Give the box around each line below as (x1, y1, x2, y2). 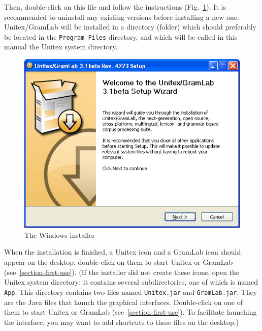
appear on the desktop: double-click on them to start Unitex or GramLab (4, 257, 233, 267)
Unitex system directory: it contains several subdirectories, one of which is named (4, 277, 258, 287)
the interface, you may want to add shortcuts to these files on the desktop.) (4, 316, 239, 327)
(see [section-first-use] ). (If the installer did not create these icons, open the (4, 266, 240, 277)
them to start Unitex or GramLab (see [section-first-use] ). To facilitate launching (4, 307, 257, 317)
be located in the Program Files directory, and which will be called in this (4, 31, 238, 42)
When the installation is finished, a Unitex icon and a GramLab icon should (4, 246, 241, 257)
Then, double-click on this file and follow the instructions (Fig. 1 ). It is (4, 2, 226, 12)
